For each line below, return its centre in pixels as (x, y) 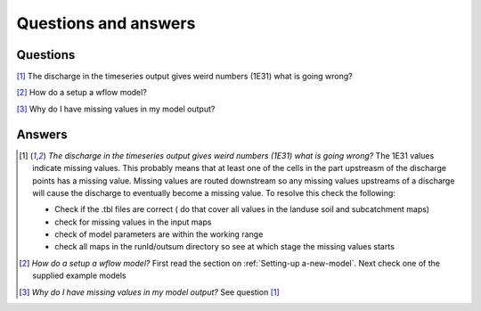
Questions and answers (106, 23)
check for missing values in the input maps (133, 222)
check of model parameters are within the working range (159, 234)
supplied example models (79, 275)
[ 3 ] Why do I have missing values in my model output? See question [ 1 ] (149, 292)
